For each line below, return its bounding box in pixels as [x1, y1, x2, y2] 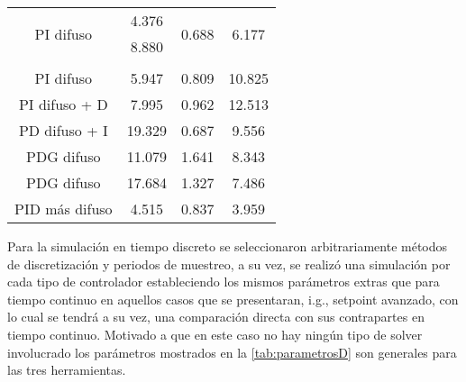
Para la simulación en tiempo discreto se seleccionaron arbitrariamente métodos [7, 237, 448, 255]
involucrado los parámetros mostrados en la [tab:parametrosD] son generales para [7, 342, 457, 361]
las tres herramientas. [7, 360, 126, 379]
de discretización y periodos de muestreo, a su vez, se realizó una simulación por [7, 254, 451, 273]
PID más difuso [14, 198, 113, 219]
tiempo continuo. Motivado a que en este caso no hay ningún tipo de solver [7, 324, 423, 343]
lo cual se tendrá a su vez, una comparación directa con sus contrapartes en [7, 307, 425, 326]
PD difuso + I [18, 120, 108, 141]
